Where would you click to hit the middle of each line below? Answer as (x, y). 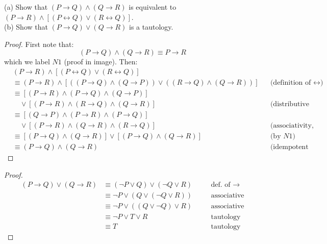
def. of (221, 185)
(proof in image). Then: (101, 62)
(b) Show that (26, 27)
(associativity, (292, 126)
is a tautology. (151, 27)
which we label (27, 62)
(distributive (290, 104)
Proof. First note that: (39, 44)
